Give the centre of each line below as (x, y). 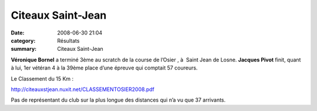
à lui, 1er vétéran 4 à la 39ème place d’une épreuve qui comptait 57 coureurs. (104, 68)
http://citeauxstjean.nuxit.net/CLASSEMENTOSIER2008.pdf (83, 89)
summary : (24, 49)
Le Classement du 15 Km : (42, 78)
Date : (18, 33)
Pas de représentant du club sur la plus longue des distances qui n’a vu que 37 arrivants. (118, 100)
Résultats (68, 40)
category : (23, 40)
